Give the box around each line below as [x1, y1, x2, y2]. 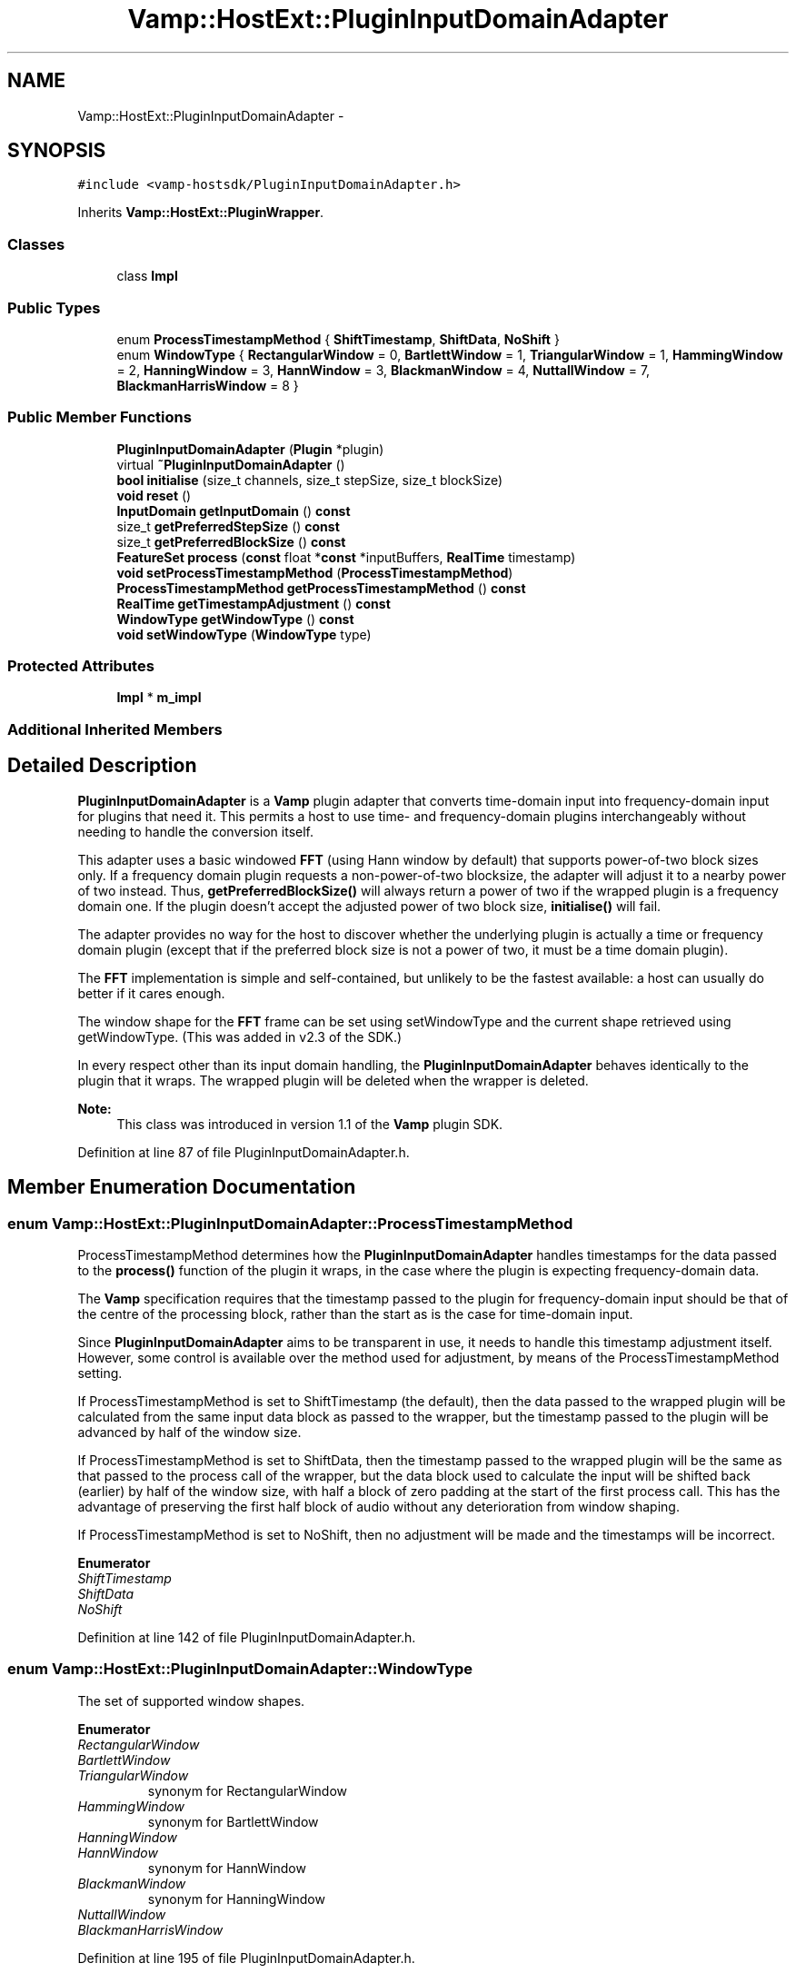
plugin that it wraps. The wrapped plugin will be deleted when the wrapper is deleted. [77, 1072, 589, 1088]
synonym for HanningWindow [147, 1890, 325, 1907]
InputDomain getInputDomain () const [116, 502, 351, 519]
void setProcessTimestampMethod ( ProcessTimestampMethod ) [116, 564, 513, 580]
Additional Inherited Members [7, 719, 223, 739]
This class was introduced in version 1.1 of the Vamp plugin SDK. [116, 1115, 503, 1132]
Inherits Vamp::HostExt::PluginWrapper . [77, 204, 324, 221]
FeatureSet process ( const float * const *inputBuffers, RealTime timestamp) [116, 549, 576, 565]
